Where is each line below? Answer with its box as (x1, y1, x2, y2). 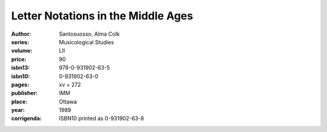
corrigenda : (11, 115, 42, 122)
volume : (11, 47, 33, 54)
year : (11, 107, 25, 114)
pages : (11, 81, 30, 88)
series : (11, 38, 30, 45)
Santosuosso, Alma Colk (59, 30, 120, 38)
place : (11, 97, 28, 105)
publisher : (11, 90, 38, 97)
